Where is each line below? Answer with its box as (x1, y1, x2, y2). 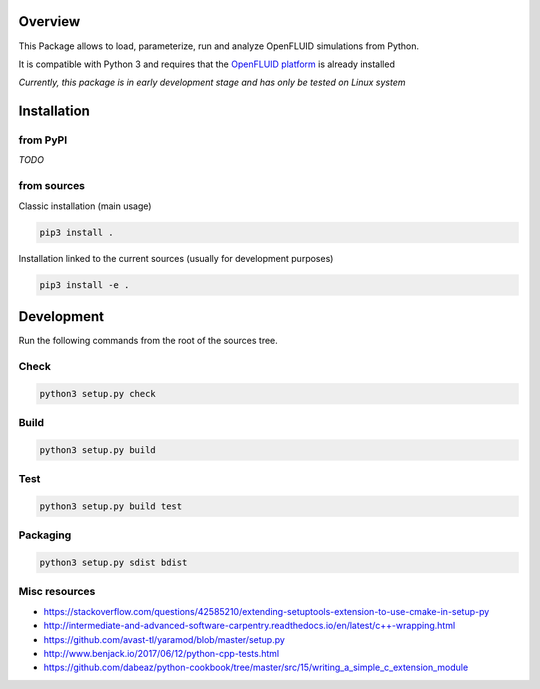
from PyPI (18, 133, 68, 147)
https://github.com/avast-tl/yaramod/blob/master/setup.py (43, 633, 285, 645)
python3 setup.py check (39, 388, 157, 399)
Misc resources (18, 585, 96, 599)
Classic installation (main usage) (18, 200, 152, 212)
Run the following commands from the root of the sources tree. (18, 335, 279, 347)
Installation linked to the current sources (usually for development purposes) (18, 252, 334, 264)
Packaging (18, 528, 72, 542)
